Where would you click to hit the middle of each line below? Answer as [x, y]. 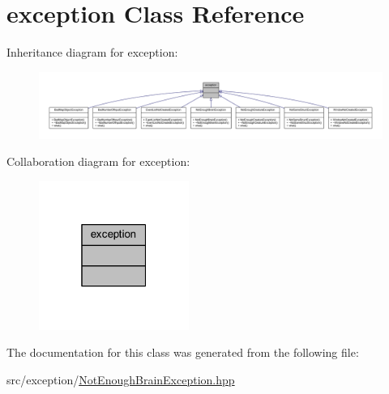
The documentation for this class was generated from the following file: [183, 352]
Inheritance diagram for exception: [92, 52]
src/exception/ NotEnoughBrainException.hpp [121, 379]
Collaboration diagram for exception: [98, 161]
